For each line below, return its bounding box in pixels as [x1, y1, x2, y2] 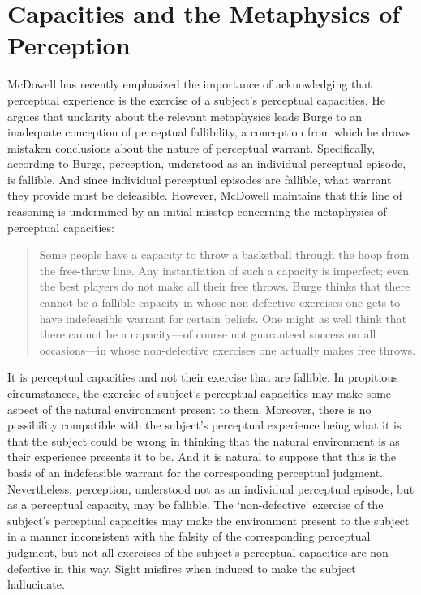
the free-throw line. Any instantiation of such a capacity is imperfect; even [39, 261, 410, 278]
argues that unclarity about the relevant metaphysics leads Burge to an [7, 107, 362, 124]
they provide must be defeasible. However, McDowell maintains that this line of [7, 187, 403, 204]
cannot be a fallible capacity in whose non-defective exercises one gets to [39, 294, 401, 311]
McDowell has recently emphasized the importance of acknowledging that [7, 75, 372, 93]
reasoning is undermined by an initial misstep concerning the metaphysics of [7, 203, 387, 220]
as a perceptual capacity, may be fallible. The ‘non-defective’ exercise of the [7, 496, 384, 513]
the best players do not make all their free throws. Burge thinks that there [39, 278, 410, 295]
